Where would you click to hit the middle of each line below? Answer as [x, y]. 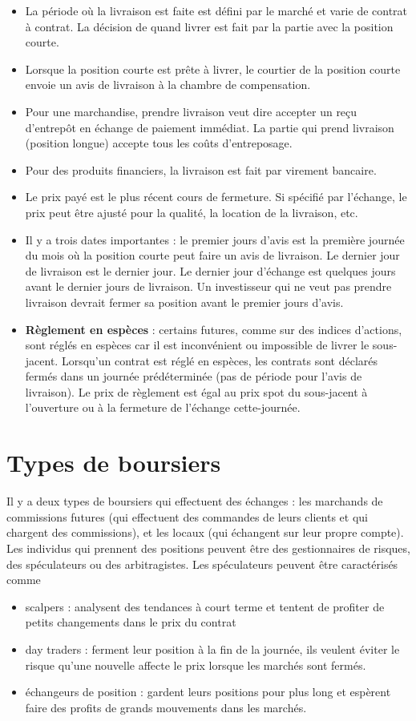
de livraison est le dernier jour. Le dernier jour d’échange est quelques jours [210, 270]
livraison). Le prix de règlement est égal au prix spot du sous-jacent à [196, 391]
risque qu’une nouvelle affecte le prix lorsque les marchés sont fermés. [196, 665]
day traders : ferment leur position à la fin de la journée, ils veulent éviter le [212, 648]
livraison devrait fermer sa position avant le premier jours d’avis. [184, 302]
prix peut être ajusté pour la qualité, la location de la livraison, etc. [192, 212]
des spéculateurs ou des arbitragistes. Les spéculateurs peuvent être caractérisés [202, 564]
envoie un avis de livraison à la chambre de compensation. [168, 85]
